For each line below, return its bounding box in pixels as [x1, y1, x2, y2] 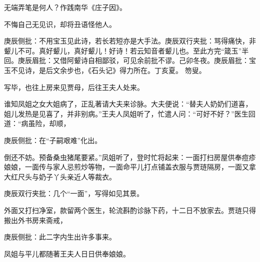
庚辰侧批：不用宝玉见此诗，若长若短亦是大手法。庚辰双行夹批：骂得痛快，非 [4, 35, 256, 46]
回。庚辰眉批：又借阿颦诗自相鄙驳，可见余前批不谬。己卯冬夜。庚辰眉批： [4, 55, 249, 65]
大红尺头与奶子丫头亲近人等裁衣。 [4, 171, 116, 181]
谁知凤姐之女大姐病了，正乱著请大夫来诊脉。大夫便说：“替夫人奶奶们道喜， [4, 98, 252, 109]
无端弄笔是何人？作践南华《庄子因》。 [4, 2, 126, 12]
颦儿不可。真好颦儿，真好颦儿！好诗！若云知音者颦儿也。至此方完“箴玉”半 [4, 45, 249, 55]
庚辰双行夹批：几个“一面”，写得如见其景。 [4, 188, 144, 198]
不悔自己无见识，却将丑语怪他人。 [4, 18, 116, 29]
